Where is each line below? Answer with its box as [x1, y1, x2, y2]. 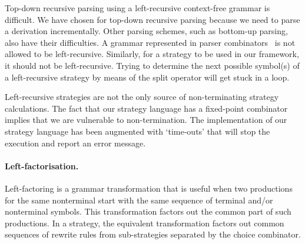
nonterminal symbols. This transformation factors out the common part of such [5, 205, 291, 218]
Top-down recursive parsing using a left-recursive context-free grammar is [5, 2, 270, 14]
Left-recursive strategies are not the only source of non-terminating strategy [5, 91, 279, 103]
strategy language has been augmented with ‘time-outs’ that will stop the [5, 125, 270, 137]
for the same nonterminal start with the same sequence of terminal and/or [5, 193, 273, 206]
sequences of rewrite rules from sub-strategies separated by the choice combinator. [5, 228, 301, 240]
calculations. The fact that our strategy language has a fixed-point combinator [5, 102, 288, 114]
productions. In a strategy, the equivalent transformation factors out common [5, 216, 284, 229]
